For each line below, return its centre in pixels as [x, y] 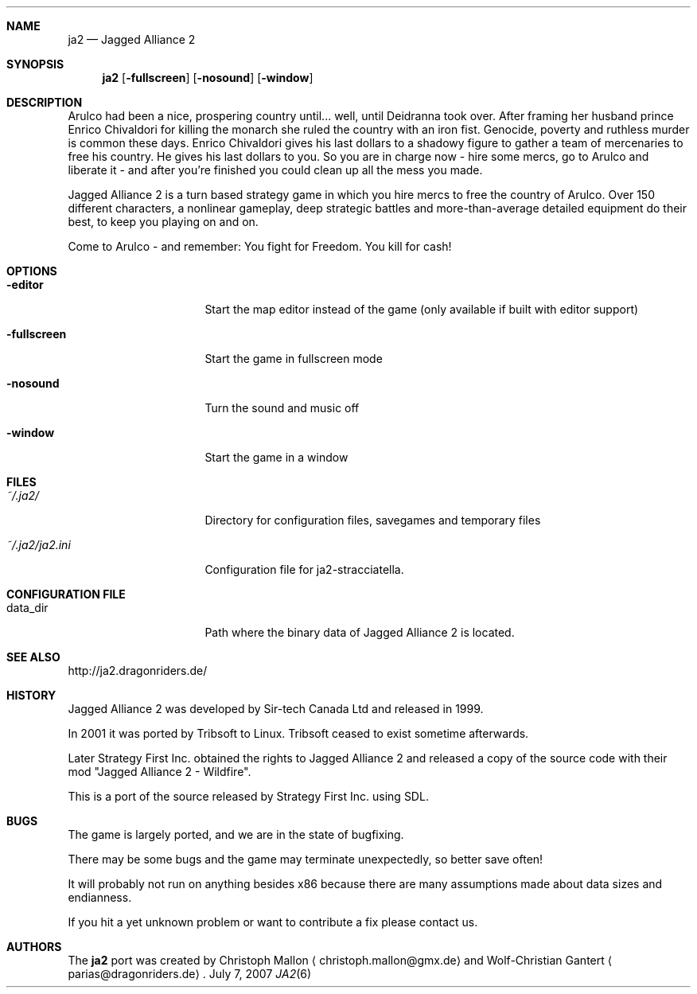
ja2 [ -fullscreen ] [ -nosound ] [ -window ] [208, 78]
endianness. [100, 897]
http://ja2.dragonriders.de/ [138, 670]
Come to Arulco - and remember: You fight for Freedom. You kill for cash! [260, 246]
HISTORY [31, 695]
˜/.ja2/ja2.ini [39, 545]
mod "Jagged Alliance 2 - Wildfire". [160, 772]
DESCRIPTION [45, 102]
